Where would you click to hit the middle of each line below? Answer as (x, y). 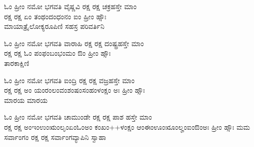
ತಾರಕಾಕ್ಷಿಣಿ (17, 63)
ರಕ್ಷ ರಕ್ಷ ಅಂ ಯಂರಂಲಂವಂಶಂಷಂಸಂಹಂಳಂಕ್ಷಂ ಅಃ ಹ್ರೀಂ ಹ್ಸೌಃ (75, 90)
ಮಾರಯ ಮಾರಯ (26, 100)
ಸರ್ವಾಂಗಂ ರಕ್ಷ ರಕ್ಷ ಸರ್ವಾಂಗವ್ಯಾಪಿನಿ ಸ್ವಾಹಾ (55, 137)
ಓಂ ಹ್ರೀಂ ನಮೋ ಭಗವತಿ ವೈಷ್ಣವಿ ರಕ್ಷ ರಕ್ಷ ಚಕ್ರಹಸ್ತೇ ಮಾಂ (70, 6)
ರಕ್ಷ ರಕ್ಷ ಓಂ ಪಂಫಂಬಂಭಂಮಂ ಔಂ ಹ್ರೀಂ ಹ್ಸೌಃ (57, 53)
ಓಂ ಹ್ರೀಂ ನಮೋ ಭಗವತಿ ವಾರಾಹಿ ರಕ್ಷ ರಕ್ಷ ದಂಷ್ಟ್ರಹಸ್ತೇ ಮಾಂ (74, 43)
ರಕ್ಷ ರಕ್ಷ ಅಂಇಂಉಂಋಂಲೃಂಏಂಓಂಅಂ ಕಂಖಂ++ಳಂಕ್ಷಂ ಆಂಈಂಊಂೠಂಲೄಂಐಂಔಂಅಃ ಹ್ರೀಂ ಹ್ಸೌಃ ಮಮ (127, 126)
